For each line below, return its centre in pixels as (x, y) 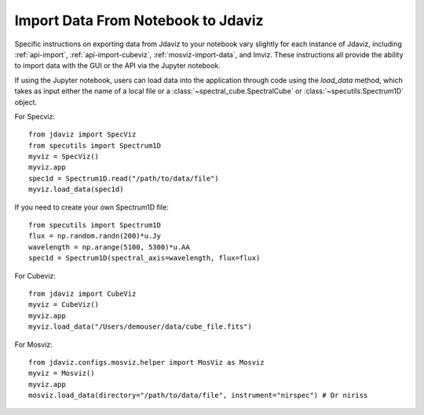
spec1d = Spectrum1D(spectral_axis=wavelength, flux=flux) (144, 258)
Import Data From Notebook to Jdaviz (139, 20)
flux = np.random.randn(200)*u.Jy (95, 236)
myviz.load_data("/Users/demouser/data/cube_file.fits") (141, 327)
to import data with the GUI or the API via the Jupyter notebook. (118, 66)
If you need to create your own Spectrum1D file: (91, 207)
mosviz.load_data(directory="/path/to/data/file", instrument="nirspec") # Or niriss (198, 395)
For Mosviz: (33, 344)
